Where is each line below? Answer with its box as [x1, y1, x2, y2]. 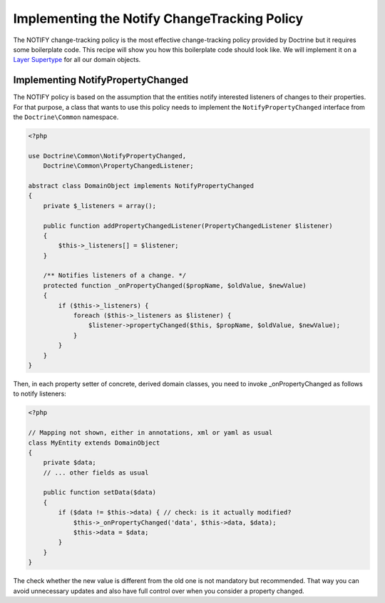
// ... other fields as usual [43, 468, 149, 477]
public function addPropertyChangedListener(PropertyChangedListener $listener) [43, 222, 333, 230]
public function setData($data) [43, 488, 157, 497]
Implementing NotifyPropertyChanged [13, 74, 189, 86]
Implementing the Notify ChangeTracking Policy [13, 11, 304, 26]
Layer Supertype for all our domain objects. [13, 56, 141, 64]
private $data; [43, 458, 96, 467]
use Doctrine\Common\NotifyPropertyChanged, [28, 152, 187, 160]
